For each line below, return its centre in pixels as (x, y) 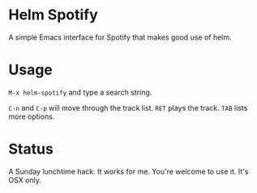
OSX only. (25, 180)
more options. (32, 116)
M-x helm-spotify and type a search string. (80, 92)
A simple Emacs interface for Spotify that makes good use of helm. (120, 37)
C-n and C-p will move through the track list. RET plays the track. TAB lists (128, 107)
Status (31, 149)
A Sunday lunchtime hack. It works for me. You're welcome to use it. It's (128, 171)
